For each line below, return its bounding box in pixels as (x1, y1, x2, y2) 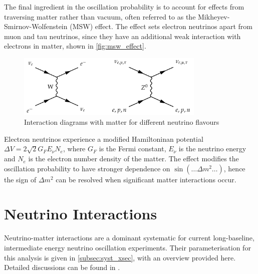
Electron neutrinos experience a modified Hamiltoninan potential (4, 133, 203, 144)
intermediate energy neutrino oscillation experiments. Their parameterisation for (4, 242, 251, 252)
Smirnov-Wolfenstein (4, 21, 68, 32)
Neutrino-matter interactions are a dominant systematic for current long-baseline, (4, 232, 254, 243)
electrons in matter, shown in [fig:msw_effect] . (4, 41, 146, 51)
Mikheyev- (198, 11, 230, 22)
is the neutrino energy (178, 143, 246, 154)
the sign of (4, 174, 37, 184)
